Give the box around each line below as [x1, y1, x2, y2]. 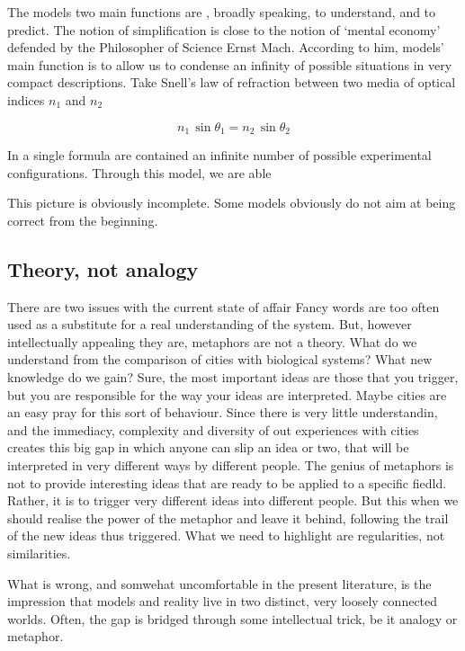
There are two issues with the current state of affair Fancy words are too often [7, 297, 440, 316]
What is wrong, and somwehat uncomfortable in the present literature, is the [7, 574, 432, 593]
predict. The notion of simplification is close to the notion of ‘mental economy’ [7, 20, 441, 39]
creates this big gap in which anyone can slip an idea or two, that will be [7, 438, 409, 457]
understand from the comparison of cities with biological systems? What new [7, 350, 433, 369]
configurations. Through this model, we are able [7, 163, 272, 182]
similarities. [7, 543, 71, 562]
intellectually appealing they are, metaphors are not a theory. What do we [7, 332, 417, 351]
